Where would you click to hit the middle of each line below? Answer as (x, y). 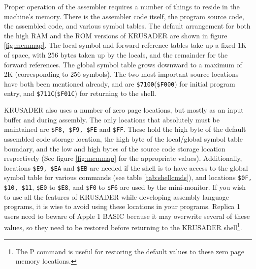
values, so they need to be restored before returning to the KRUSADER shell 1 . (123, 227)
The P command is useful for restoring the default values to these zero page (130, 251)
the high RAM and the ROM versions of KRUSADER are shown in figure (116, 35)
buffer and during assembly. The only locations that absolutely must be (112, 119)
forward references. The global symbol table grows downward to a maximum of (123, 64)
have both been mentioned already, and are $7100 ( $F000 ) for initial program (120, 83)
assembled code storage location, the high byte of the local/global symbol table (123, 138)
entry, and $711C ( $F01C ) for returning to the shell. (80, 93)
